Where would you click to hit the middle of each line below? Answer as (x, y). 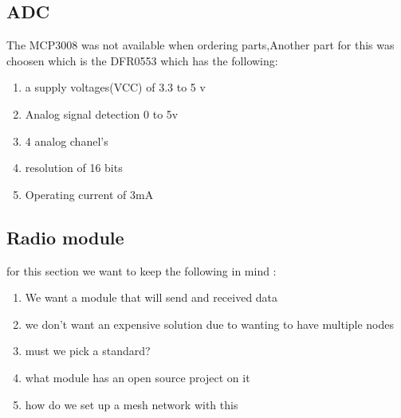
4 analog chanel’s (67, 141)
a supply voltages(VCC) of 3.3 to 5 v (115, 87)
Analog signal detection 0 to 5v (102, 113)
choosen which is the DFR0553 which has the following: (142, 60)
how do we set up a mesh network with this (132, 404)
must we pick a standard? (88, 351)
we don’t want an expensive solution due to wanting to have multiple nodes (210, 324)
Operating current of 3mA (89, 194)
